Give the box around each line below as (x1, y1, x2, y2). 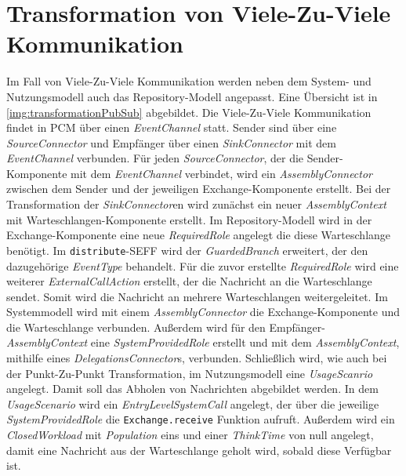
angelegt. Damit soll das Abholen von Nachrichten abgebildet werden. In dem (6, 380, 379, 397)
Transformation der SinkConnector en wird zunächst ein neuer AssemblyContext (6, 196, 386, 213)
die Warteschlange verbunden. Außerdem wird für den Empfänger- (6, 318, 325, 335)
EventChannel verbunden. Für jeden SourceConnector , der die (6, 150, 304, 166)
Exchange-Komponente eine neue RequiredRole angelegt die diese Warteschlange (6, 227, 391, 243)
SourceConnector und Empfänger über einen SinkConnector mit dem (6, 134, 336, 151)
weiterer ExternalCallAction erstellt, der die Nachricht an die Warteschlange (6, 273, 372, 289)
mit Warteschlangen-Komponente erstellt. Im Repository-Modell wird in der (6, 211, 372, 227)
